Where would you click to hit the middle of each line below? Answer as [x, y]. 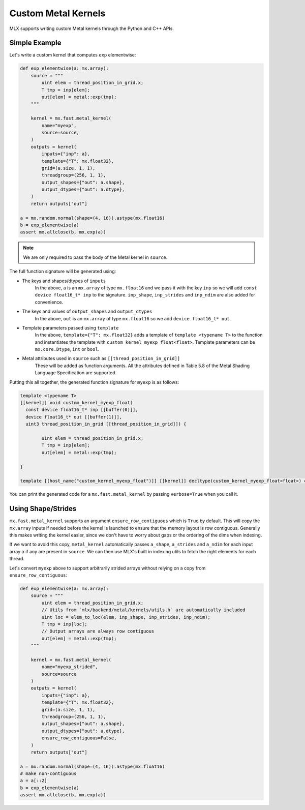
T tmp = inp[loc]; [64, 624]
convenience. [49, 302]
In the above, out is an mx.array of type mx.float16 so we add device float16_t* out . [133, 318]
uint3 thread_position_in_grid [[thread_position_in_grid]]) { [106, 424]
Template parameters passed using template [70, 327]
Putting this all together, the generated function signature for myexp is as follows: [94, 382]
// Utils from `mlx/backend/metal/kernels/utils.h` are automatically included [143, 610]
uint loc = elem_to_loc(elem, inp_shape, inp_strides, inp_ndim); [126, 617]
